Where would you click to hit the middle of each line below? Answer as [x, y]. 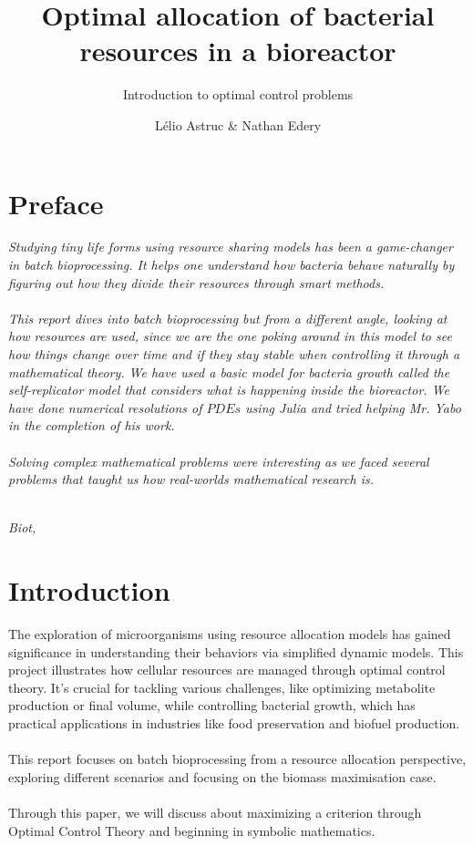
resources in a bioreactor [238, 51]
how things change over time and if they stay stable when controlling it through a [234, 354]
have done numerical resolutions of [105, 407]
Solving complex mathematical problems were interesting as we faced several [219, 461]
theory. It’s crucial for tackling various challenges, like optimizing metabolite [222, 687]
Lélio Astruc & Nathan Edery [238, 124]
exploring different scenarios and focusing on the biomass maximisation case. [222, 776]
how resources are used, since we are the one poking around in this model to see [230, 336]
